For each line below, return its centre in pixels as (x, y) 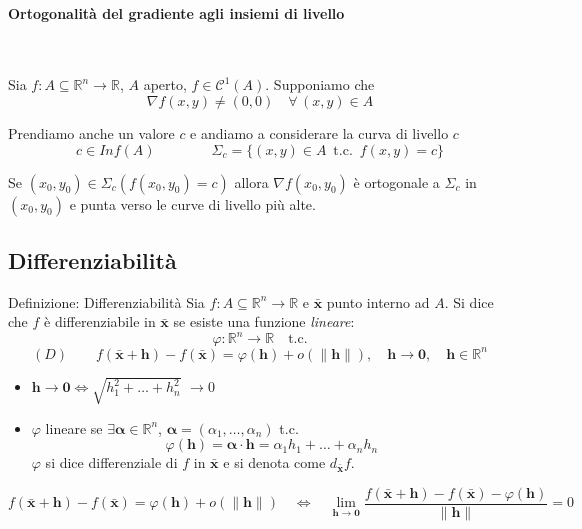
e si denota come (274, 462)
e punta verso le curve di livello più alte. (192, 203)
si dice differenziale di (111, 462)
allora (251, 181)
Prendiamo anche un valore (91, 132)
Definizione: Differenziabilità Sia (106, 301)
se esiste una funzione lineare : (264, 321)
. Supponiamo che (320, 84)
